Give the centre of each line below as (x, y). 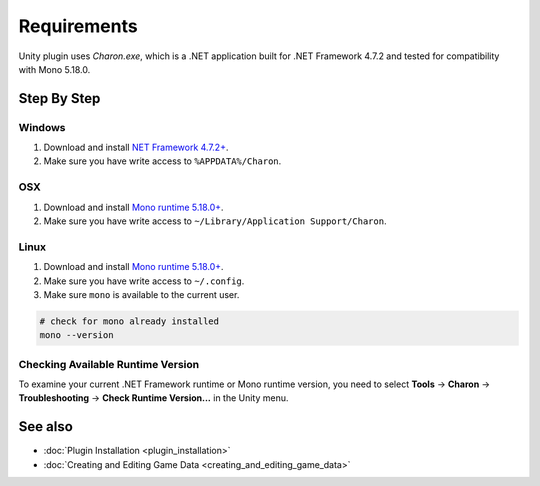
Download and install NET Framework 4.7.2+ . (136, 147)
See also (46, 426)
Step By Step (59, 98)
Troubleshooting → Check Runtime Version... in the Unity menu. (153, 398)
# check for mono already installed (129, 321)
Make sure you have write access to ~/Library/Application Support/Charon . (215, 221)
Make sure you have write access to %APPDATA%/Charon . (162, 161)
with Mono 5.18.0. (54, 69)
